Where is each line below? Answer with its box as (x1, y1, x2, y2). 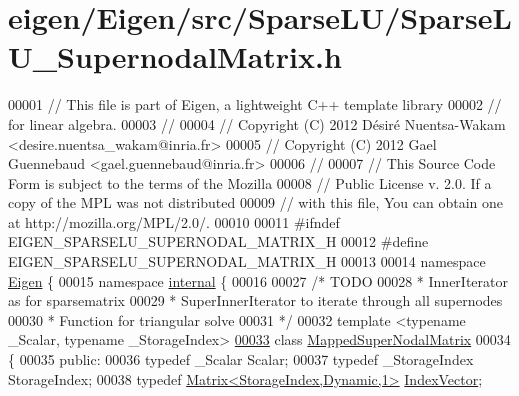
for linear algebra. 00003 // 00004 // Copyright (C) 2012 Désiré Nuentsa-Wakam (8, 113, 506, 134)
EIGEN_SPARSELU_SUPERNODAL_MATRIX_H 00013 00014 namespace (8, 251, 486, 272)
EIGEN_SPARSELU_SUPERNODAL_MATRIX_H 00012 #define (8, 231, 429, 252)
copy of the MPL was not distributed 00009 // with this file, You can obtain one (8, 192, 503, 213)
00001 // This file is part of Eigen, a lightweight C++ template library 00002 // (8, 94, 502, 115)
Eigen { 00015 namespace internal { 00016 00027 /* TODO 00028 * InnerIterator (8, 270, 508, 291)
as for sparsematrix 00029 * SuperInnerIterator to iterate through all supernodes (8, 290, 503, 311)
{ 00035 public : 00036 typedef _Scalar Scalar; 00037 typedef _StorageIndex (8, 349, 474, 370)
